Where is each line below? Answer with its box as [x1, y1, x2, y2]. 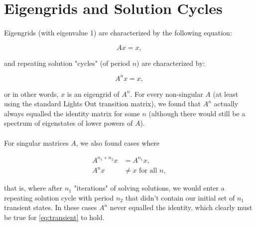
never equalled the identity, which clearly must [110, 202, 253, 213]
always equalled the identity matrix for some [4, 108, 140, 118]
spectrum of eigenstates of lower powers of [4, 118, 133, 128]
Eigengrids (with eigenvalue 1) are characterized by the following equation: [4, 27, 232, 37]
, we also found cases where [76, 137, 160, 148]
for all [139, 167, 157, 175]
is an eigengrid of [67, 88, 120, 99]
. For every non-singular [130, 88, 203, 99]
